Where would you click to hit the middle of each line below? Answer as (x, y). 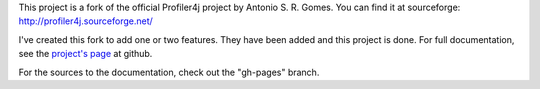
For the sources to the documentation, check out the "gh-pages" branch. (169, 72)
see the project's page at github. (85, 54)
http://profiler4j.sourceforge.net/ (86, 21)
